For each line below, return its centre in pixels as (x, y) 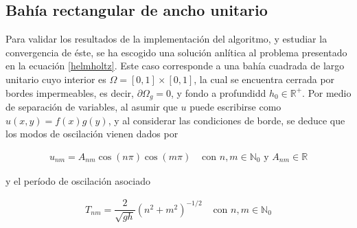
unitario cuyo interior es (56, 79)
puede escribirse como (235, 107)
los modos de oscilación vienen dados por (92, 134)
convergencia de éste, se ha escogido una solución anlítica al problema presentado (176, 52)
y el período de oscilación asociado (78, 180)
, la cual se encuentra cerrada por (264, 79)
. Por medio (327, 92)
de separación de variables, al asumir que (92, 107)
